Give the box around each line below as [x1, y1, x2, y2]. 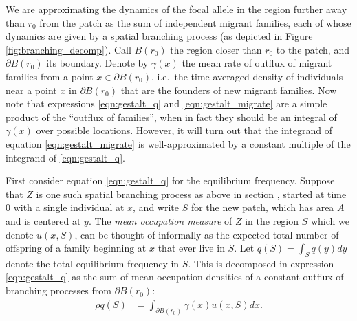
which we [310, 213, 349, 228]
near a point [6, 82, 57, 97]
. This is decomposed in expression [188, 256, 334, 270]
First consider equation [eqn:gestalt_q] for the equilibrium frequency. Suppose [6, 173, 335, 188]
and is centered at [6, 213, 81, 228]
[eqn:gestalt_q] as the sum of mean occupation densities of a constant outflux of [6, 269, 344, 284]
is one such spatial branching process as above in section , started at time [36, 186, 347, 201]
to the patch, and [276, 42, 349, 56]
